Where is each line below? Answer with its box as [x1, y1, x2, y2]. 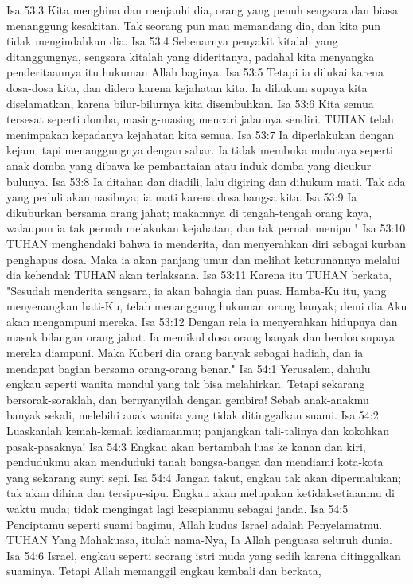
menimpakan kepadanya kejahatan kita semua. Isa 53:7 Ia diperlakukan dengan [6, 126, 395, 142]
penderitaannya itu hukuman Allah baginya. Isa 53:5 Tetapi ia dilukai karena [6, 64, 384, 80]
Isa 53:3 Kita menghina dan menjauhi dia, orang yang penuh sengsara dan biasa [6, 2, 398, 18]
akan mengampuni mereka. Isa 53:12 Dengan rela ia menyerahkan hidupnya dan [6, 313, 398, 329]
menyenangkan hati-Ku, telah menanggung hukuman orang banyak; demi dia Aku [6, 298, 407, 314]
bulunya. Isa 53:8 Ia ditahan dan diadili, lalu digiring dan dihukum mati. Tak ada [6, 173, 406, 189]
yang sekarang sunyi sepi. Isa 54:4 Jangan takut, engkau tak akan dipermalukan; [6, 469, 402, 485]
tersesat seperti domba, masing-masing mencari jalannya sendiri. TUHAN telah [6, 111, 394, 127]
